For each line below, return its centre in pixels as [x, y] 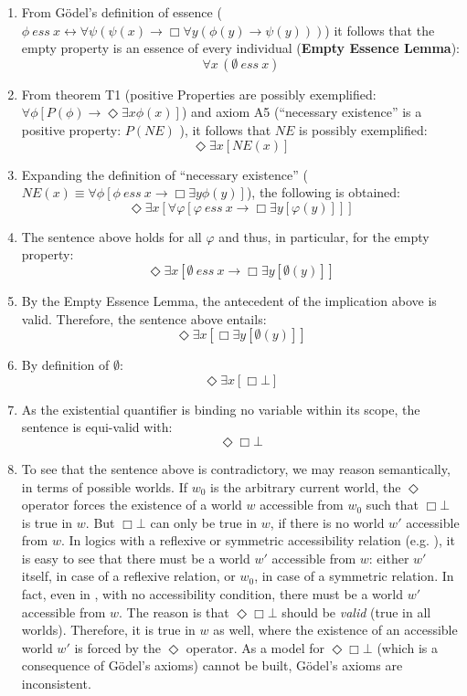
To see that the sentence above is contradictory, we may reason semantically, [236, 468]
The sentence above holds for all [111, 236]
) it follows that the [380, 30]
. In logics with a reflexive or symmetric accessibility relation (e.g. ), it [258, 540]
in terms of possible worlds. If [105, 486]
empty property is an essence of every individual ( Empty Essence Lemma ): [240, 48]
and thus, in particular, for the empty [324, 236]
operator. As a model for [255, 647]
